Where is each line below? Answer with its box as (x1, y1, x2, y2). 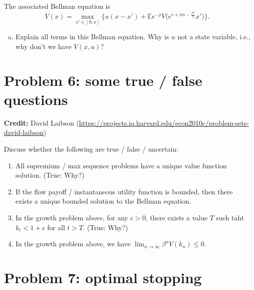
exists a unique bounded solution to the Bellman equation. (15, 196, 191, 206)
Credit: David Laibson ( (4, 117, 79, 128)
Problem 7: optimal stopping (4, 267, 202, 287)
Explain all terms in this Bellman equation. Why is (15, 31, 169, 42)
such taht (216, 212, 244, 222)
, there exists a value (145, 212, 208, 222)
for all (47, 222, 65, 232)
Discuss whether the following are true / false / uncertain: (4, 144, 179, 154)
